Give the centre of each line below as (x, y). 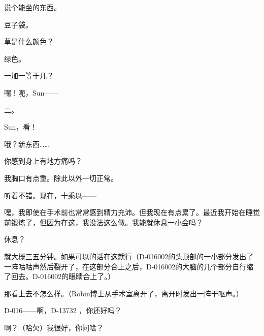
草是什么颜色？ (29, 41)
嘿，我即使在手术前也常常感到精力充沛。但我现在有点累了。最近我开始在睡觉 (132, 212)
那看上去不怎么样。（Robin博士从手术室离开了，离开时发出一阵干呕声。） (124, 293)
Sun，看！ (21, 127)
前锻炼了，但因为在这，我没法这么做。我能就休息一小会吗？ (104, 222)
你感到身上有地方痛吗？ (43, 161)
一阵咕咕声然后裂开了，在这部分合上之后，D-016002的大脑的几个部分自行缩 (129, 266)
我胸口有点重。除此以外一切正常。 (61, 178)
